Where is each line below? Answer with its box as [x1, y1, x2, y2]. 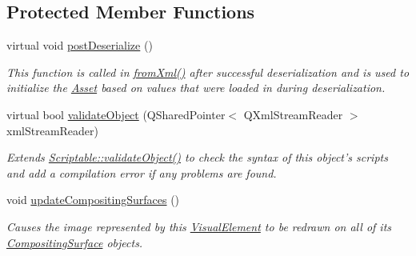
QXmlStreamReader [243, 106, 343, 122]
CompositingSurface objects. [6, 234, 143, 250]
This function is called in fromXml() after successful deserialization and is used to [6, 63, 410, 80]
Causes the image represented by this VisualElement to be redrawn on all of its [6, 218, 392, 234]
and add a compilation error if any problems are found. [6, 164, 277, 181]
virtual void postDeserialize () [6, 37, 153, 54]
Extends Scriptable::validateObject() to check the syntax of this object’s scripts [6, 149, 388, 166]
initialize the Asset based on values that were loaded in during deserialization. [6, 79, 386, 96]
